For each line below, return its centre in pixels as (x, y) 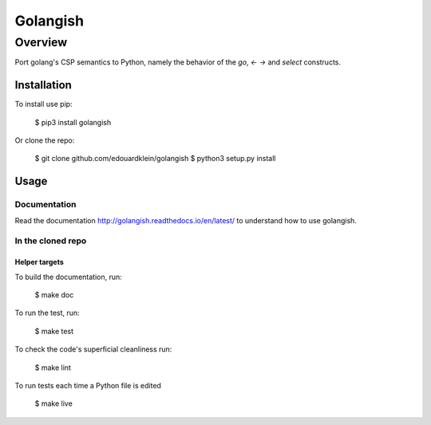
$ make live (54, 403)
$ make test (54, 331)
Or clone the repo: (45, 140)
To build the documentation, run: (69, 277)
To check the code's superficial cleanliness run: (93, 349)
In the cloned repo (51, 241)
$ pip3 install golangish (73, 122)
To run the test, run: (47, 313)
